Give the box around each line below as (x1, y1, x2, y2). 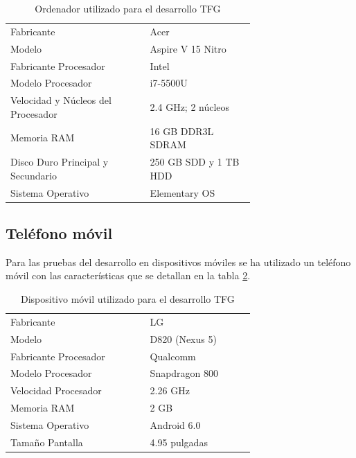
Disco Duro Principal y (10, 155, 109, 169)
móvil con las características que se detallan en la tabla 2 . (6, 268, 251, 283)
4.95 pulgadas (150, 434, 208, 449)
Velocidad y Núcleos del (10, 93, 112, 107)
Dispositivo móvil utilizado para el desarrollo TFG (20, 292, 235, 306)
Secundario (10, 168, 57, 182)
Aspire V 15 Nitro (150, 41, 226, 55)
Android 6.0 (150, 417, 201, 432)
